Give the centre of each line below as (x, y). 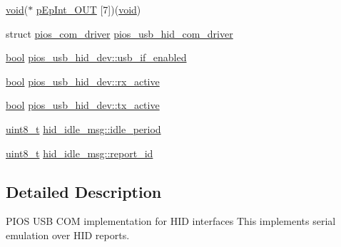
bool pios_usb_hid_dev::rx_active (83, 81)
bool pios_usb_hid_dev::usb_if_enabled (96, 57)
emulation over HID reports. (68, 235)
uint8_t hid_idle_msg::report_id (80, 153)
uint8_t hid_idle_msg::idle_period (83, 128)
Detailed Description (84, 191)
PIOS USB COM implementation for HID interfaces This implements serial (171, 221)
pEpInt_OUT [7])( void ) (88, 9)
